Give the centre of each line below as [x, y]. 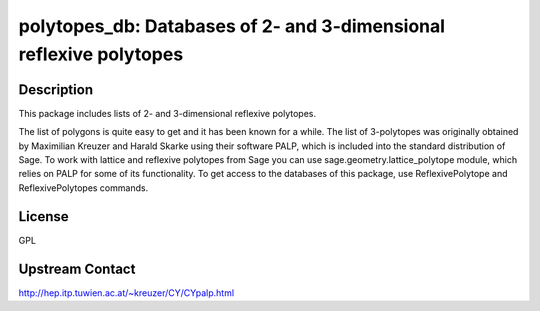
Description [56, 89]
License [43, 216]
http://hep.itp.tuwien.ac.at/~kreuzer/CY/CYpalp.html [126, 292]
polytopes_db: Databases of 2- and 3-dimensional [231, 26]
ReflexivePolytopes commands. [83, 187]
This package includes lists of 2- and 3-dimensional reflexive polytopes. [167, 113]
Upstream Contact [77, 268]
